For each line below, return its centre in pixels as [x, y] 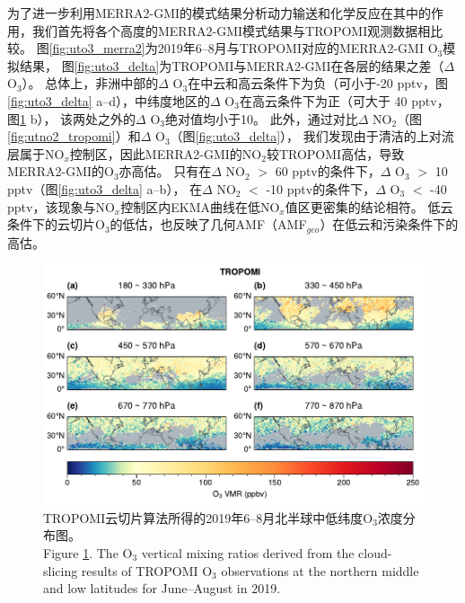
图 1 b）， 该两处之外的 [72, 118]
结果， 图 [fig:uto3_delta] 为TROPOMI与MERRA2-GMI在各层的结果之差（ [232, 65]
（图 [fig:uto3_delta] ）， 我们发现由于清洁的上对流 [312, 136]
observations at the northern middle [320, 570]
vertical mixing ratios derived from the [248, 553]
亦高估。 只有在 [165, 171]
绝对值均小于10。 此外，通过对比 [262, 118]
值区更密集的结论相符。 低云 [369, 206]
